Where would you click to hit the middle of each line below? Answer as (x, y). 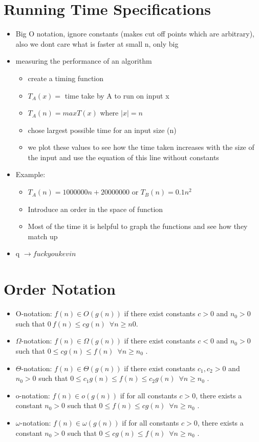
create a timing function (66, 78)
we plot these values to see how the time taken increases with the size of (141, 147)
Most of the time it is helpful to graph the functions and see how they (138, 226)
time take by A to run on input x (117, 95)
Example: (30, 174)
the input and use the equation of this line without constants (123, 157)
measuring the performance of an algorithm (84, 61)
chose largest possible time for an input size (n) (102, 130)
